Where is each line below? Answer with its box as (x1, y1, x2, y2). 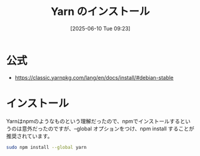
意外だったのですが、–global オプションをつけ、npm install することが (21, 125, 195, 132)
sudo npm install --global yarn (6, 144, 87, 150)
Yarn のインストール (50, 5, 150, 18)
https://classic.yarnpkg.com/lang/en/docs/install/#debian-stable (14, 74, 174, 81)
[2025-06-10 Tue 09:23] (70, 24, 131, 32)
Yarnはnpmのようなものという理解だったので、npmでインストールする (6, 117, 180, 124)
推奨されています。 (6, 132, 53, 139)
